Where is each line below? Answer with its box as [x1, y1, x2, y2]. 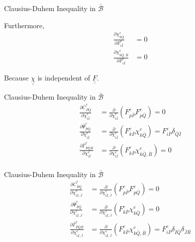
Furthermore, [4, 20, 45, 30]
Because [4, 72, 29, 83]
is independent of [37, 72, 90, 83]
